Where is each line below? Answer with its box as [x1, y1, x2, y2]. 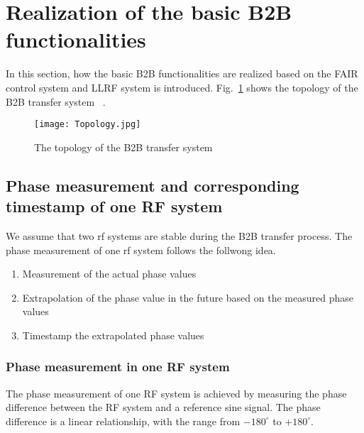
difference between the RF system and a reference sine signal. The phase [6, 400, 321, 415]
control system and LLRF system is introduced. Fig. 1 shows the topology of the [6, 80, 358, 94]
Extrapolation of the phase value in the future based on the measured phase [22, 290, 353, 305]
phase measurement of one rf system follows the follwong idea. [6, 242, 276, 257]
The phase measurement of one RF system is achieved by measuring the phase [6, 385, 347, 400]
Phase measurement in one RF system [6, 358, 230, 376]
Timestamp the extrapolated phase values [22, 327, 204, 342]
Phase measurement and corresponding [6, 174, 299, 196]
